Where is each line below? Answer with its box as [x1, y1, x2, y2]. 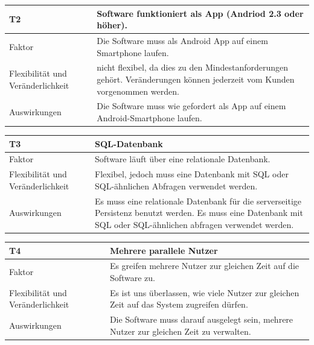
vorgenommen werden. [97, 84, 179, 97]
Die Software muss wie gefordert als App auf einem [97, 100, 286, 112]
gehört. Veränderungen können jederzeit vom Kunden [97, 72, 295, 85]
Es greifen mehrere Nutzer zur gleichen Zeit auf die [109, 259, 299, 272]
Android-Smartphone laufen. [97, 112, 202, 124]
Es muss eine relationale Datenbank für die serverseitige [95, 194, 301, 207]
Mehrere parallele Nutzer [109, 244, 218, 256]
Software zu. [109, 271, 155, 283]
